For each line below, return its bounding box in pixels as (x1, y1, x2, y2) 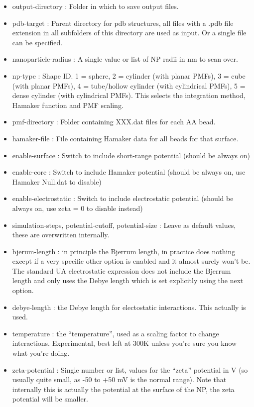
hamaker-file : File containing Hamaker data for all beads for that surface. (12, 133, 239, 143)
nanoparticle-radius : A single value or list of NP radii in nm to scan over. (12, 54, 238, 64)
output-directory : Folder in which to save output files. (12, 1, 179, 11)
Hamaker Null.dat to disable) (12, 176, 102, 187)
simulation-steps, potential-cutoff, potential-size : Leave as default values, (12, 219, 236, 230)
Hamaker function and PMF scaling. (12, 100, 124, 110)
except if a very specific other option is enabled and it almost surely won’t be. (12, 256, 251, 266)
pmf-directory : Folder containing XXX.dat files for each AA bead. (12, 116, 216, 127)
